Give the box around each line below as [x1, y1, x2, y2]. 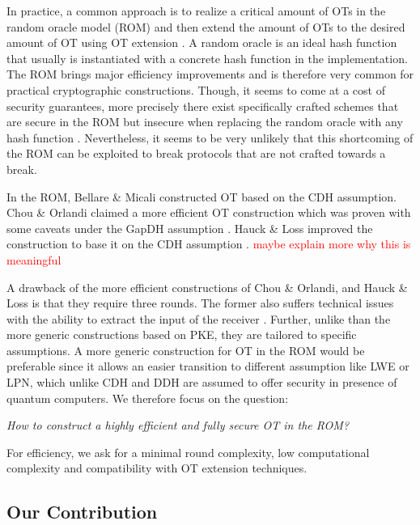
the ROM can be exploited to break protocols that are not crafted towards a [6, 145, 386, 162]
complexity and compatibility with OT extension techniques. [6, 459, 308, 476]
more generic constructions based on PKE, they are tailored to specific [6, 326, 357, 343]
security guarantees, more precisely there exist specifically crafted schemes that [6, 97, 399, 114]
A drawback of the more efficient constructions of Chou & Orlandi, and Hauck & [6, 278, 408, 295]
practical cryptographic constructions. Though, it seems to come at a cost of [6, 81, 385, 98]
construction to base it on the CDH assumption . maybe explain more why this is [6, 235, 411, 252]
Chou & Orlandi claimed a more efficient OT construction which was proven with [6, 204, 411, 221]
